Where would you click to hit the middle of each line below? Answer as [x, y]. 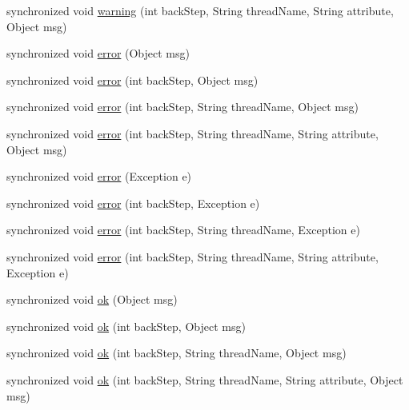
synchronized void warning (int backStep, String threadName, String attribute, [200, 10]
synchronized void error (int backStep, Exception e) [133, 203]
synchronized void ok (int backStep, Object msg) [126, 326]
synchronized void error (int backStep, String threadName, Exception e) [183, 230]
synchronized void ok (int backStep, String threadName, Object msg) [176, 353]
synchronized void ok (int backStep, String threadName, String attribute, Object [205, 379]
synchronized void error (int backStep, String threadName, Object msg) [182, 107]
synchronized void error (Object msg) [98, 53]
